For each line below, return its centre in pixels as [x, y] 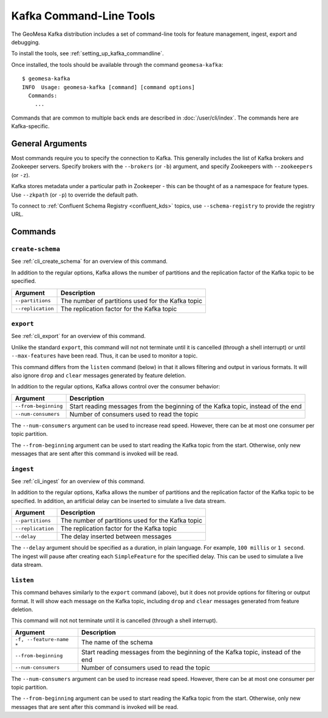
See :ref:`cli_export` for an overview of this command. [78, 336]
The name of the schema [117, 642]
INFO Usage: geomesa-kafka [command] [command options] [109, 87]
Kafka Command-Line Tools [83, 16]
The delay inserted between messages [116, 537]
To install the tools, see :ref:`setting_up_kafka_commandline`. [87, 53]
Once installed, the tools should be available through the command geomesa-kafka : [117, 64]
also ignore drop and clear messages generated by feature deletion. [99, 375]
